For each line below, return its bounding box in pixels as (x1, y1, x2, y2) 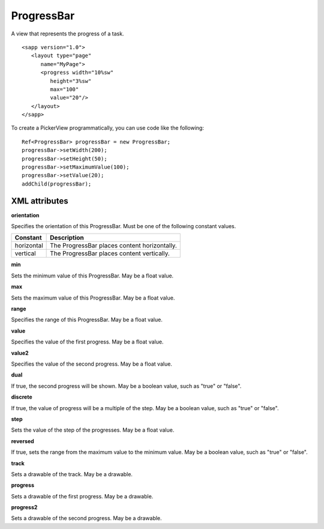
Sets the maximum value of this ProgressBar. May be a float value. (11, 294, 175, 301)
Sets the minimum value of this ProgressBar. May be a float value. (11, 272, 174, 279)
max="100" (50, 86, 79, 92)
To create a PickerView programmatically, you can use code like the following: (11, 124, 204, 131)
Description (50, 234, 84, 242)
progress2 (11, 504, 38, 511)
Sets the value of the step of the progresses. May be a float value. (11, 426, 175, 434)
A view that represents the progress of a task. (11, 30, 124, 37)
